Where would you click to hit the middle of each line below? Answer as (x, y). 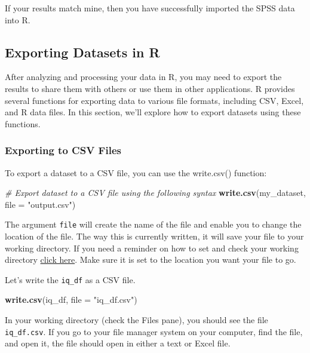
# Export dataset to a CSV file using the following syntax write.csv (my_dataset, (155, 193)
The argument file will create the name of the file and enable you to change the (153, 224)
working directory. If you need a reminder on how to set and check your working (152, 248)
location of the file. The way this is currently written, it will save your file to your (154, 236)
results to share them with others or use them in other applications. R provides (150, 88)
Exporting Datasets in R (82, 52)
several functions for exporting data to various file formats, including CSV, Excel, (154, 100)
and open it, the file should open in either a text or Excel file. (118, 343)
